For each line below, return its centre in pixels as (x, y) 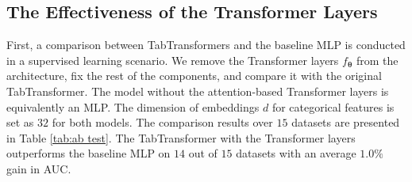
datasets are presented (346, 122)
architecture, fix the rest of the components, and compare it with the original (194, 76)
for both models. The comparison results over (162, 122)
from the (377, 60)
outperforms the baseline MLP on (89, 153)
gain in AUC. (39, 168)
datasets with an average (296, 153)
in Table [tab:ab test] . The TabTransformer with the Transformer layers (181, 137)
